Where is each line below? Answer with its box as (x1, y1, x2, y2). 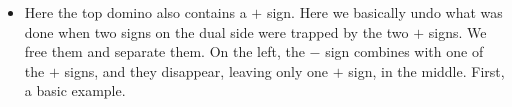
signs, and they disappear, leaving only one (64, 60, 329, 81)
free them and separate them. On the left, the (24, 41, 305, 62)
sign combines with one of (325, 41, 484, 62)
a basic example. (24, 80, 126, 101)
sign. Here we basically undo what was (266, 2, 503, 22)
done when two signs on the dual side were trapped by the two (24, 21, 409, 42)
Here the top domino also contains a (24, 2, 247, 22)
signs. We (428, 21, 487, 42)
